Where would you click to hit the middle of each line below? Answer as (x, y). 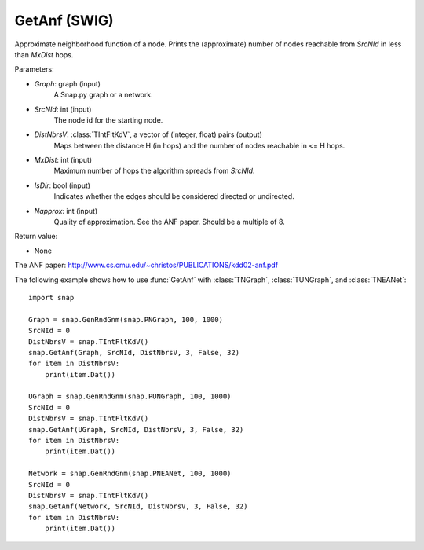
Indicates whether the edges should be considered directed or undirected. (174, 196)
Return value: (36, 236)
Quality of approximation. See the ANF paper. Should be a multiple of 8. (170, 222)
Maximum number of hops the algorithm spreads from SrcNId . (154, 171)
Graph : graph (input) (68, 83)
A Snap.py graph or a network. (103, 95)
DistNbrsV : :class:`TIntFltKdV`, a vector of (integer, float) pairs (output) (148, 134)
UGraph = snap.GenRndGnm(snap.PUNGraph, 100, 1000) (130, 396)
